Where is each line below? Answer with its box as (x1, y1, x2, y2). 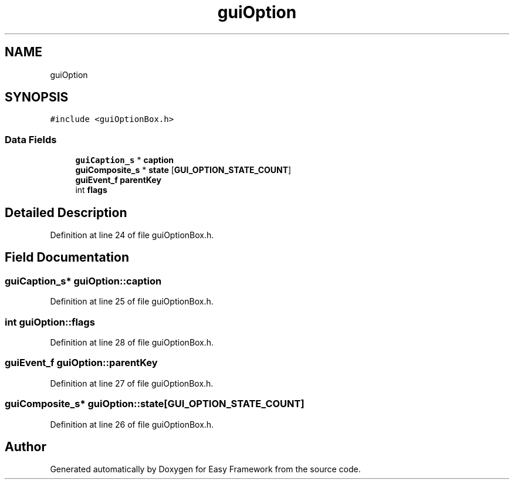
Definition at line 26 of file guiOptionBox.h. (50, 419, 214, 429)
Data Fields (5, 133, 57, 145)
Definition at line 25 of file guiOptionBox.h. (50, 296, 214, 307)
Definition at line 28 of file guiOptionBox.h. (50, 337, 214, 347)
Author (5, 439, 46, 454)
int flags (75, 185, 107, 195)
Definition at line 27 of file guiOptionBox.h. (50, 378, 214, 388)
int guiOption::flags (5, 316, 95, 328)
